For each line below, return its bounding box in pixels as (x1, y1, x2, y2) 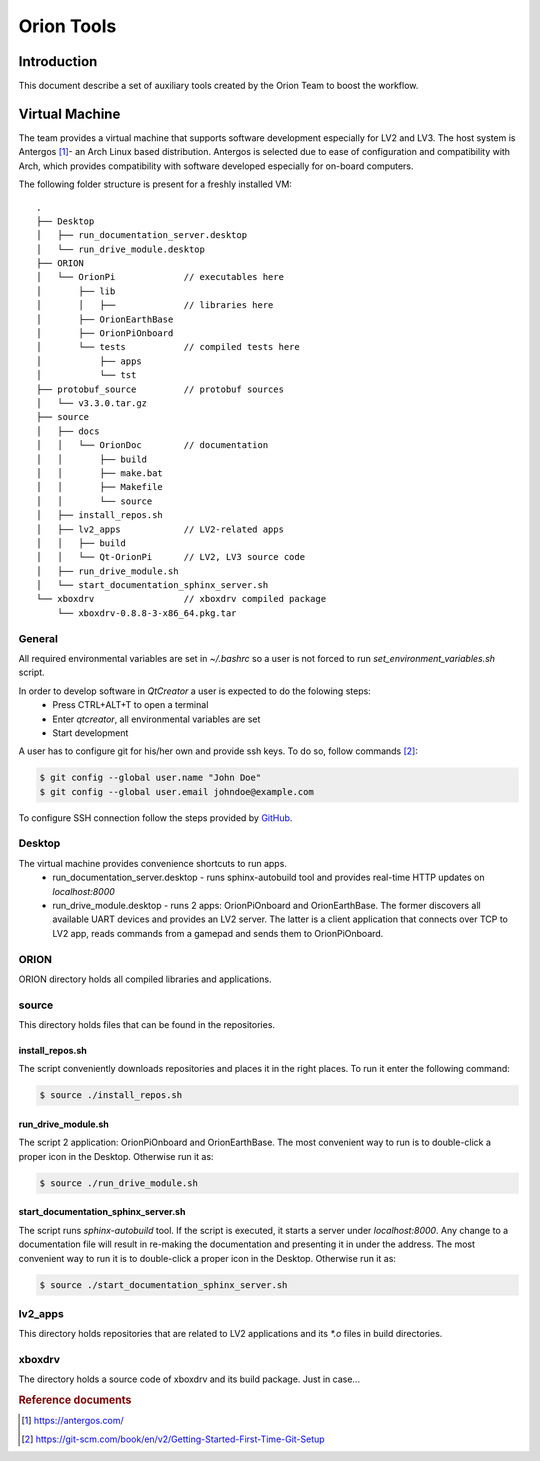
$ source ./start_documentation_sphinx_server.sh (39, 1279, 288, 1290)
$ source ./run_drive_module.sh (39, 1177, 199, 1189)
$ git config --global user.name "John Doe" (39, 772, 262, 784)
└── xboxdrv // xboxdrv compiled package (36, 593, 327, 605)
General (18, 631, 59, 645)
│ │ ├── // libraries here (36, 300, 274, 311)
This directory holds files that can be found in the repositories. (18, 1019, 275, 1031)
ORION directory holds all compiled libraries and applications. (18, 973, 272, 985)
